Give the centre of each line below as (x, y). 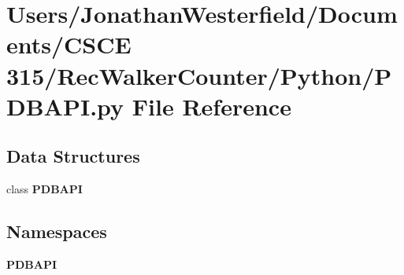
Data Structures (73, 156)
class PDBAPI (44, 189)
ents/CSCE (69, 44)
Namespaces (57, 231)
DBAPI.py (65, 106)
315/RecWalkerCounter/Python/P (199, 75)
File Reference (211, 106)
